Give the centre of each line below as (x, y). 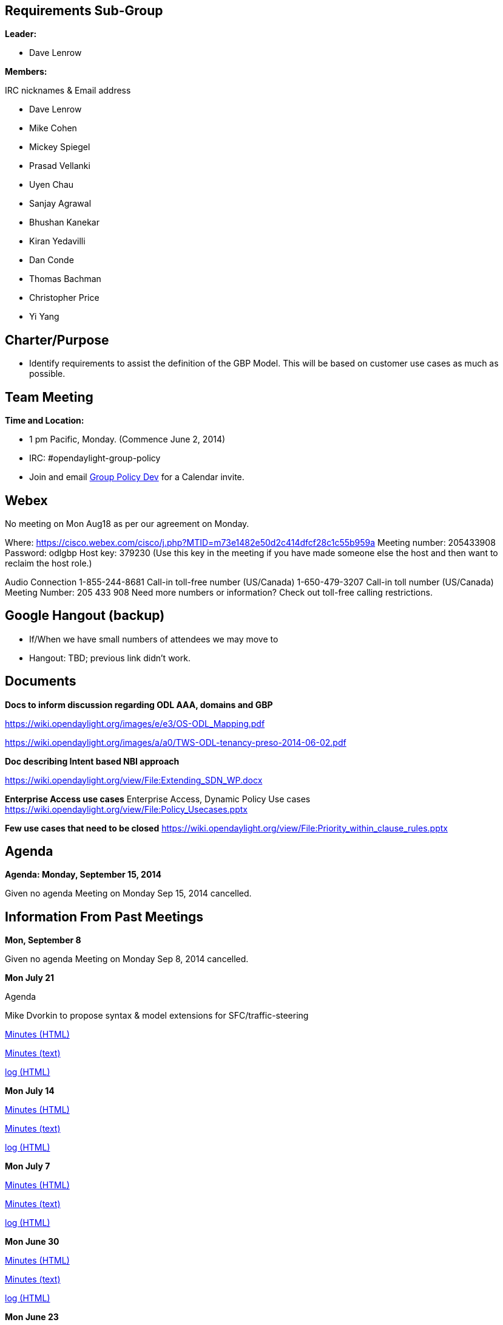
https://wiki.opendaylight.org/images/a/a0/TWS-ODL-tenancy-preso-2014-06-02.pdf (176, 742)
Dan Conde (52, 260)
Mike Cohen (53, 128)
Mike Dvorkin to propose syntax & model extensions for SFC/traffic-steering (157, 1016)
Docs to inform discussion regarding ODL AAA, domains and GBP (139, 704)
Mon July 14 (30, 1091)
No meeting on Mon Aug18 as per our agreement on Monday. (127, 523)
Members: (26, 72)
